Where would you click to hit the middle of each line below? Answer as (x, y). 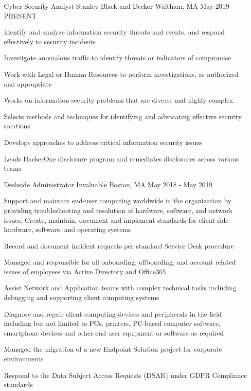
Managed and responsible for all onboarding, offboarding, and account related (120, 262)
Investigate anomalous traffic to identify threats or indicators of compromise (117, 58)
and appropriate (28, 83)
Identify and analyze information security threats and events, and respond (114, 32)
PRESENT (20, 15)
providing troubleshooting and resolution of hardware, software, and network (118, 210)
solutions (17, 126)
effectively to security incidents (50, 41)
